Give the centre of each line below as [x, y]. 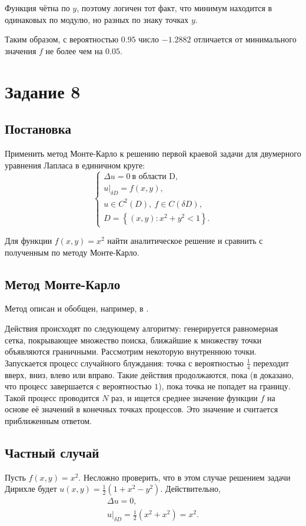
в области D [154, 177]
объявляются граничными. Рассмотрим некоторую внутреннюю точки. [131, 351]
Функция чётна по [37, 8]
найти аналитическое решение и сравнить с [185, 241]
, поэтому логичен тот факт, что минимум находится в [174, 8]
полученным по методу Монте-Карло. [72, 252]
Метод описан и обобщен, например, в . [77, 308]
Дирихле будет [31, 489]
